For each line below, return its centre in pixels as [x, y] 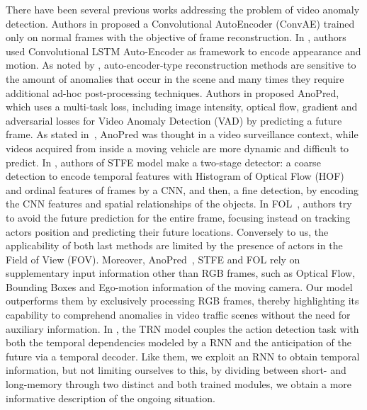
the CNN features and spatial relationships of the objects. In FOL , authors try [179, 204]
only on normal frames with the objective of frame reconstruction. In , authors [176, 37]
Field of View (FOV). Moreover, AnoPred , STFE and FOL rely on [153, 259]
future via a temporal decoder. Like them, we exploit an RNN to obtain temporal [183, 356]
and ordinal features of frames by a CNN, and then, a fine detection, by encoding [182, 189]
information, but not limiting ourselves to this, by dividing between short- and [176, 370]
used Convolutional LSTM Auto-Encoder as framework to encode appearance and [183, 51]
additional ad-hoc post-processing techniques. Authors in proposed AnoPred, [173, 92]
